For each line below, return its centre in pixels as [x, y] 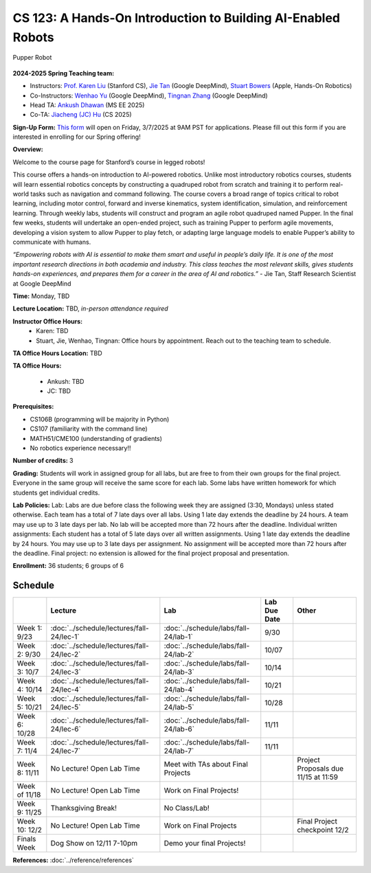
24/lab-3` [179, 672]
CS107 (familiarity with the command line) [89, 429]
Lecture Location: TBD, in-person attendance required [90, 308]
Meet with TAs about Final [206, 764]
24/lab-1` [179, 637]
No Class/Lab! [187, 808]
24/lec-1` [65, 637]
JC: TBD [59, 391]
